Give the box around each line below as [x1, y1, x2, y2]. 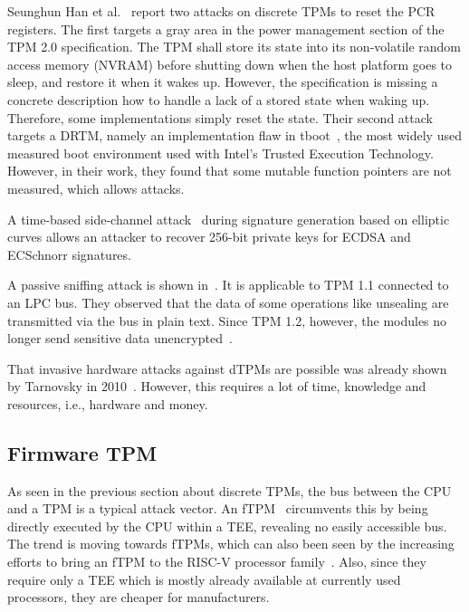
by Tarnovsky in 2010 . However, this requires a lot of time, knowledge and [7, 377, 426, 396]
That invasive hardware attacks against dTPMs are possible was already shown [7, 359, 447, 378]
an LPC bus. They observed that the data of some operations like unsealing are [7, 292, 449, 311]
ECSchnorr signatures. [7, 244, 131, 263]
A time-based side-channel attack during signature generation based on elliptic [7, 209, 450, 228]
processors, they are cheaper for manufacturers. [7, 588, 270, 607]
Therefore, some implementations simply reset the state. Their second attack [7, 108, 433, 127]
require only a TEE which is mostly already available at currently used [7, 569, 401, 588]
